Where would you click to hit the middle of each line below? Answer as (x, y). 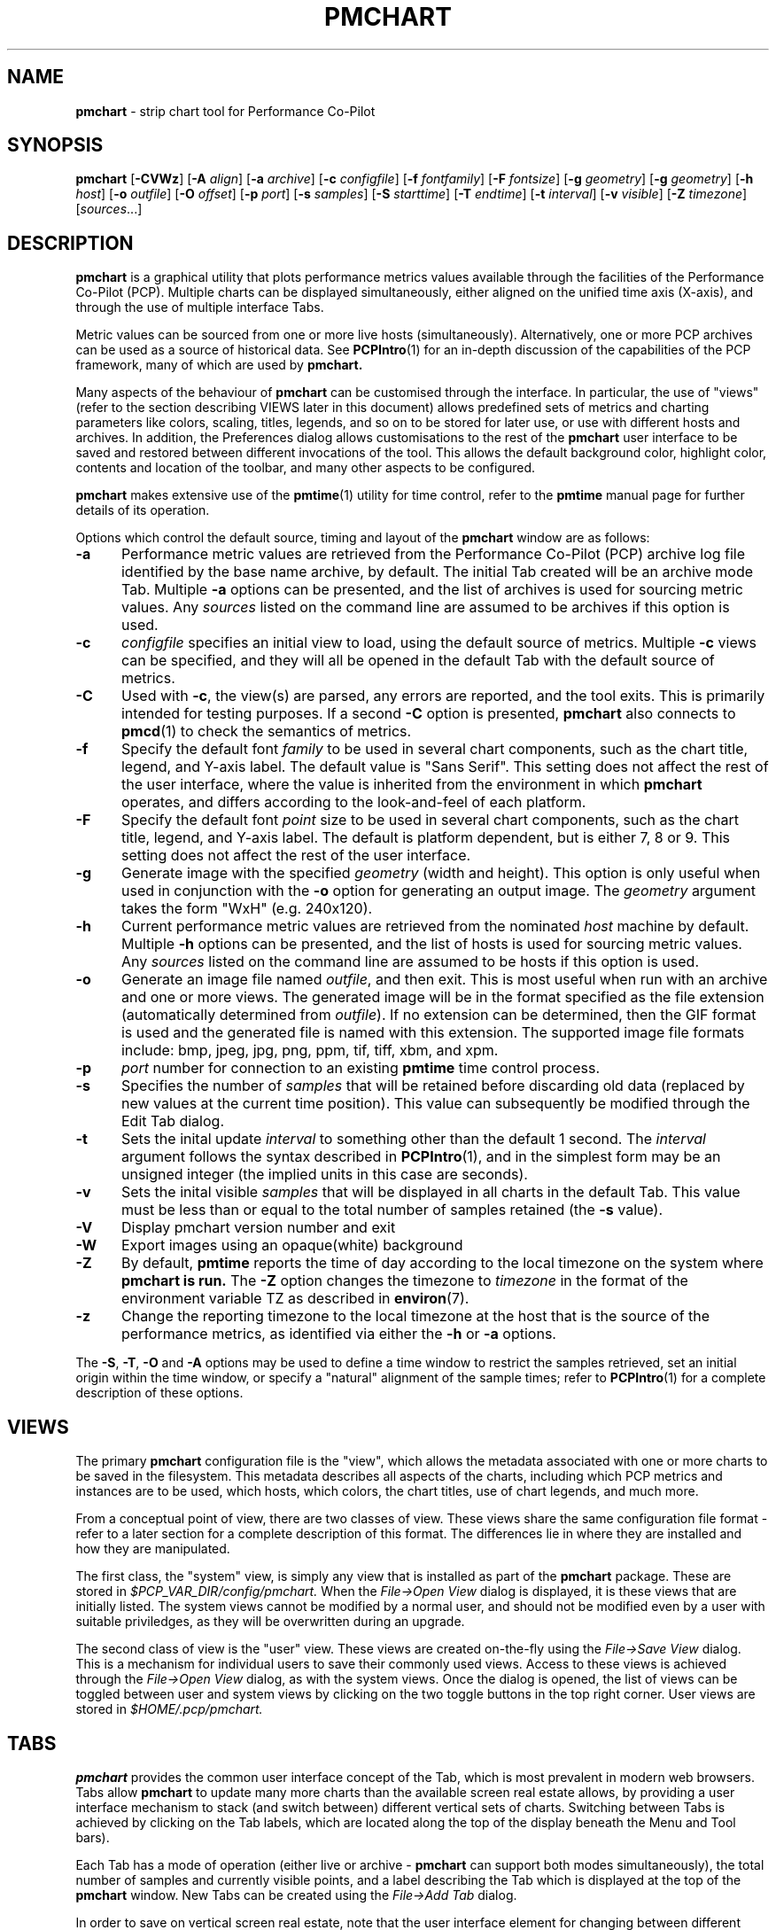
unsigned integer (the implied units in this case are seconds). (324, 1175)
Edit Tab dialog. (172, 1121)
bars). (93, 1837)
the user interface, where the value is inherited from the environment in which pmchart (411, 785)
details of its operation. (143, 510)
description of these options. (159, 1393)
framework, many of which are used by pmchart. (219, 365)
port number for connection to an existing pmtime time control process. (361, 1068)
